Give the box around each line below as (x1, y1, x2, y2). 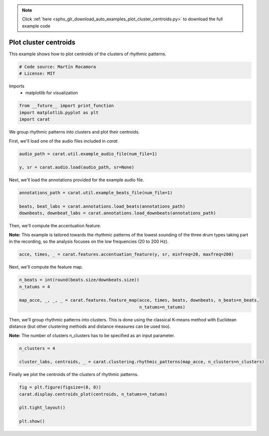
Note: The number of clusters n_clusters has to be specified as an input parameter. (9, 333, 175, 338)
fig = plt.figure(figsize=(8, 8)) (19, 385, 101, 390)
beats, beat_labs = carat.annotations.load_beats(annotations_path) (19, 204, 186, 209)
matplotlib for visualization (25, 90, 79, 96)
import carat (19, 117, 50, 122)
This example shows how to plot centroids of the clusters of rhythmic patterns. (9, 51, 167, 57)
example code (22, 23, 50, 29)
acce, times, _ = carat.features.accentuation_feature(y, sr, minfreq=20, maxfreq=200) (19, 252, 234, 257)
